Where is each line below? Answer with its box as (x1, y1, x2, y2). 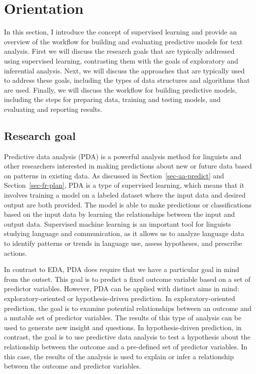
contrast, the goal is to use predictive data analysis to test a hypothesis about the (4, 332, 251, 342)
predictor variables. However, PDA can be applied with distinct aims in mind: (4, 283, 239, 294)
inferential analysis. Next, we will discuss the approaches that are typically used (4, 65, 245, 75)
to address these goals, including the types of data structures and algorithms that (4, 75, 250, 85)
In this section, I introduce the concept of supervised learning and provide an (4, 27, 237, 37)
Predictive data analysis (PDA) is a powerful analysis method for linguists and (4, 151, 242, 161)
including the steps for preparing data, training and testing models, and (4, 94, 221, 104)
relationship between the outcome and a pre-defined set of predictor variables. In (4, 341, 248, 351)
